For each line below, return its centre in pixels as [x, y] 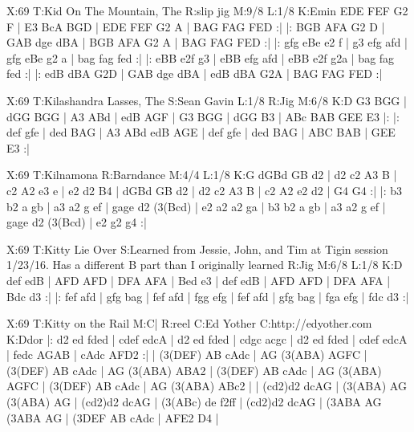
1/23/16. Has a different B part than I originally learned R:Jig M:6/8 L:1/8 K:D [205, 265]
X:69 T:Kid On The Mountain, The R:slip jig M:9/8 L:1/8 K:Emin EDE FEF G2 [207, 10]
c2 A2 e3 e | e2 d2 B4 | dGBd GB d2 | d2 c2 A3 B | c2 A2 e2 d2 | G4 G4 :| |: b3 [205, 190]
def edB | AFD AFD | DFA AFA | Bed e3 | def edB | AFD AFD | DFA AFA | [199, 280]
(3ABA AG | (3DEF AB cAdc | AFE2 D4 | [113, 417]
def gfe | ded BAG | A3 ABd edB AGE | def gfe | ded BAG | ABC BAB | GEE [201, 132]
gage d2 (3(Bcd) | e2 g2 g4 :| [77, 222]
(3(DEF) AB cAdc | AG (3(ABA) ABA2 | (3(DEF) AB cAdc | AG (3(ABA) [194, 370]
